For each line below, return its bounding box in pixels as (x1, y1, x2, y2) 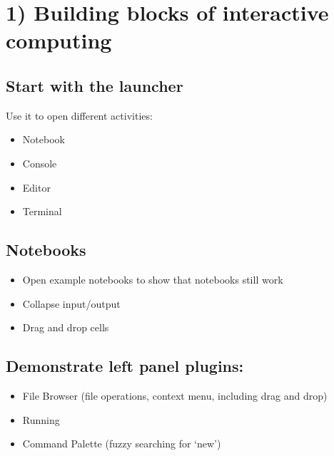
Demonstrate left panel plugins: (6, 355, 244, 377)
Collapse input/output (22, 296, 121, 311)
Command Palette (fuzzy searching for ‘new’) (22, 436, 221, 451)
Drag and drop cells (22, 320, 109, 335)
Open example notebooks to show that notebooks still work (22, 271, 283, 286)
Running (22, 412, 60, 427)
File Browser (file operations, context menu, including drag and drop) (22, 388, 328, 403)
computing (6, 26, 112, 55)
